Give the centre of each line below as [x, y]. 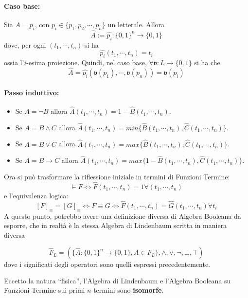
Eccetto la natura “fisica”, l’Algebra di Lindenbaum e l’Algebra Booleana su [117, 280]
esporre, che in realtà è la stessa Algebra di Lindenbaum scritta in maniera [115, 225]
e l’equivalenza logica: [36, 195]
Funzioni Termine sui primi [44, 290]
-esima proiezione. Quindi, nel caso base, [87, 62]
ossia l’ [14, 62]
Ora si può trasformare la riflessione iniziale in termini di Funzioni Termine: [117, 177]
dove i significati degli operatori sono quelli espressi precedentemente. [107, 264]
